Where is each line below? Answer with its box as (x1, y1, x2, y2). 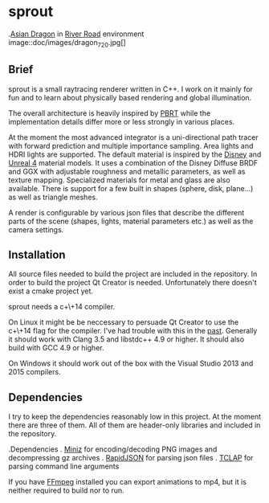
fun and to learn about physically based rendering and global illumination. (8, 92, 252, 102)
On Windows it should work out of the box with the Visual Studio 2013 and (8, 358, 254, 368)
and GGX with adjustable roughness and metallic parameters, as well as (8, 166, 246, 176)
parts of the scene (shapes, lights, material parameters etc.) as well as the (8, 216, 254, 226)
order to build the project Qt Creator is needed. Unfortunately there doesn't (8, 278, 257, 288)
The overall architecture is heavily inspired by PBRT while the (8, 108, 211, 118)
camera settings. (8, 224, 64, 235)
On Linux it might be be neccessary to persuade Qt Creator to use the (8, 317, 239, 327)
